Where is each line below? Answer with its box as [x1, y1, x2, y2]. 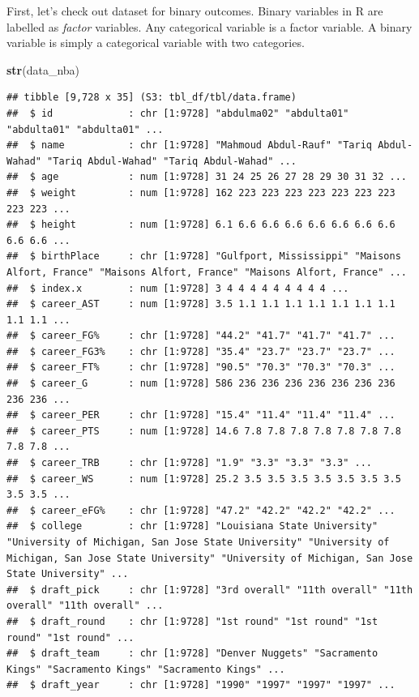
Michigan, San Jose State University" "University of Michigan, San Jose [6, 552, 413, 564]
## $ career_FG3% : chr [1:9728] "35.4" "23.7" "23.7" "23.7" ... [6, 345, 395, 357]
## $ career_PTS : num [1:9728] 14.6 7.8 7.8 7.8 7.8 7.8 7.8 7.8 [6, 425, 401, 437]
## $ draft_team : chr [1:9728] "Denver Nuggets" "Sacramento [6, 648, 378, 660]
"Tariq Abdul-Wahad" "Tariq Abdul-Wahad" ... [47, 155, 297, 167]
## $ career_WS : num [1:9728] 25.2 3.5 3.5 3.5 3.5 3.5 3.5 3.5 [6, 473, 401, 485]
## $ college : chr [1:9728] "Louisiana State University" [6, 520, 378, 532]
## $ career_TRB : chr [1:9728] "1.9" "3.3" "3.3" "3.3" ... [6, 457, 373, 469]
